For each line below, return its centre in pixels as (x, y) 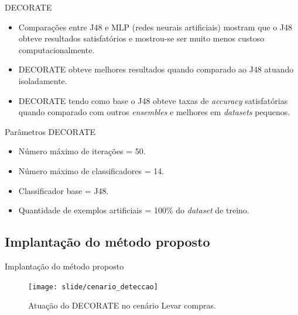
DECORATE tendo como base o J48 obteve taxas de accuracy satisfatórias (153, 100)
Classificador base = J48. (64, 190)
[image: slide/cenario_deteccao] (93, 287)
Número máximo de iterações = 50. (82, 151)
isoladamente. (43, 80)
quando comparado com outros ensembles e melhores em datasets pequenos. (154, 112)
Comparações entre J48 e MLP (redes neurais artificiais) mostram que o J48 (155, 27)
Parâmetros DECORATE (50, 131)
